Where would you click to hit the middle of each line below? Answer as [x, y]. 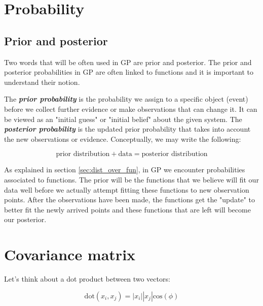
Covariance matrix [70, 254]
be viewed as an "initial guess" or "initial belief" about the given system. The [123, 119]
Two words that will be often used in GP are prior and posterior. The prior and [128, 62]
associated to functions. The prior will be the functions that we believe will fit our [131, 179]
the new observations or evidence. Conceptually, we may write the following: [123, 139]
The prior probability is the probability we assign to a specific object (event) [126, 99]
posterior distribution [175, 154]
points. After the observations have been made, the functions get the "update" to [130, 200]
